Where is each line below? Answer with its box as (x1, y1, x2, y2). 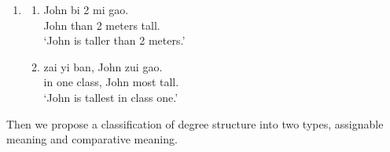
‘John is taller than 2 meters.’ (43, 32, 186, 49)
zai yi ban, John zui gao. (43, 58, 163, 74)
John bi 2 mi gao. (43, 2, 129, 17)
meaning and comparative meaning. (6, 131, 178, 147)
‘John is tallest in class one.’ (43, 89, 178, 105)
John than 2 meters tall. (43, 16, 160, 33)
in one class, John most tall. (43, 74, 179, 90)
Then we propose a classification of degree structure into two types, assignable (6, 115, 384, 132)
